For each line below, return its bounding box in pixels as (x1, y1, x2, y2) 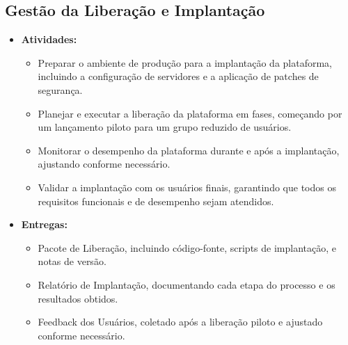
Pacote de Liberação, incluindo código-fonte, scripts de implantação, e (38, 240, 336, 255)
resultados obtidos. (38, 291, 118, 305)
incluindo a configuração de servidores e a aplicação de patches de (38, 69, 319, 83)
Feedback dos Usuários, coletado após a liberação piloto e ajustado (38, 314, 323, 329)
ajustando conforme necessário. (38, 157, 171, 171)
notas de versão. (38, 254, 106, 268)
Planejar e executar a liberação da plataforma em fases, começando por (38, 106, 342, 120)
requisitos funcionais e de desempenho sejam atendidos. (38, 193, 274, 208)
